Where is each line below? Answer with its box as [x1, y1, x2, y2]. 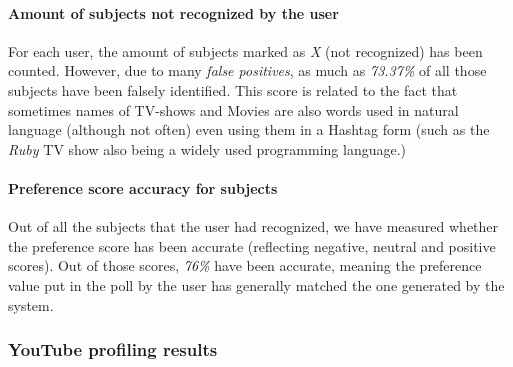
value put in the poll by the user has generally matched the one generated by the [8, 274, 505, 295]
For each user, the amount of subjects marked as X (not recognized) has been [8, 40, 483, 61]
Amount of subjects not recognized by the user [8, 2, 339, 23]
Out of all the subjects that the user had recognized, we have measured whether [8, 216, 499, 237]
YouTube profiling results [8, 337, 218, 362]
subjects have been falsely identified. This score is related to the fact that [8, 79, 458, 100]
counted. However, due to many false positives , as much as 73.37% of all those [8, 60, 487, 81]
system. [8, 294, 54, 315]
